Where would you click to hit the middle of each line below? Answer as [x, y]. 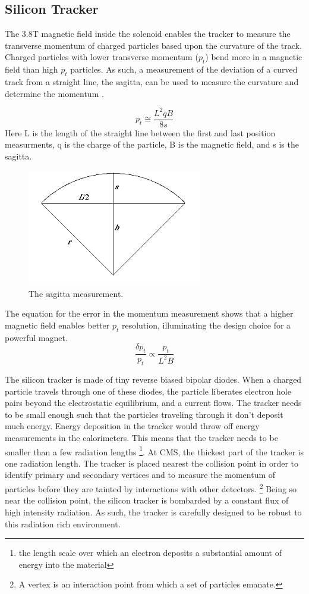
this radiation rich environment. [63, 523]
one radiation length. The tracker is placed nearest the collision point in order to [152, 463]
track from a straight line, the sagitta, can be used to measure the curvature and [152, 81]
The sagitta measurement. [76, 293]
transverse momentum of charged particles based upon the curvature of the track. [153, 45]
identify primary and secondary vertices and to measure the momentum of [140, 475]
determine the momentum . [54, 93]
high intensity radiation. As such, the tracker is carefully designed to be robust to [153, 512]
